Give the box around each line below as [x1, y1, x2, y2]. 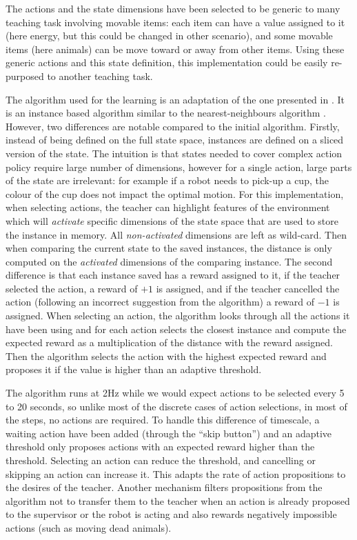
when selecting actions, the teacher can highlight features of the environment [6, 200, 330, 214]
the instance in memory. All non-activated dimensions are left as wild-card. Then [6, 227, 347, 241]
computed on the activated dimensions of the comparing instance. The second [6, 254, 333, 268]
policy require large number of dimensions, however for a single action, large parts [6, 159, 352, 174]
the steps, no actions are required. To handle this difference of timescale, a [6, 412, 320, 427]
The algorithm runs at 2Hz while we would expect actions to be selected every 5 [6, 386, 345, 400]
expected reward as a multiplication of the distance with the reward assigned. [6, 335, 333, 350]
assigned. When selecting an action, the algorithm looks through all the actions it [6, 308, 350, 323]
